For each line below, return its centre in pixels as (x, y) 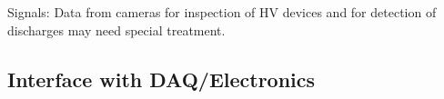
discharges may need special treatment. (116, 30)
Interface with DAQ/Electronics (161, 79)
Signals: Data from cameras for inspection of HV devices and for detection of (222, 12)
